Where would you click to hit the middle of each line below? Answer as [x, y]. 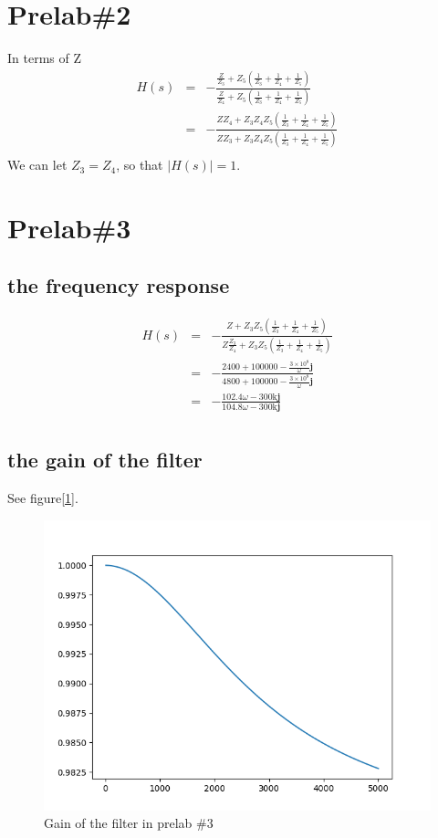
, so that [140, 165]
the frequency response [119, 285]
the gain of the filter [105, 460]
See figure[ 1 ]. [43, 497]
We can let [37, 165]
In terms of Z [44, 58]
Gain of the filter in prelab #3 [129, 823]
